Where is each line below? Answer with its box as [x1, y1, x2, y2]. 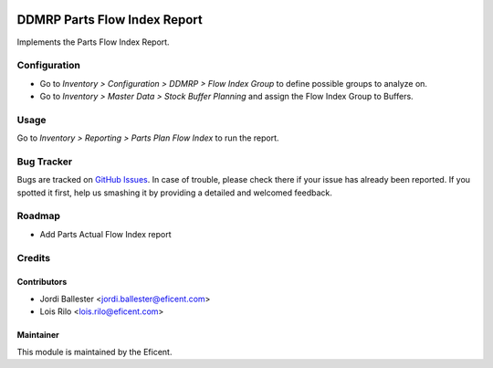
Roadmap [16, 210, 61, 223]
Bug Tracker [16, 155, 73, 168]
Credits [16, 251, 50, 264]
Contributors [16, 277, 68, 288]
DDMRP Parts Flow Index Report [16, 12, 203, 27]
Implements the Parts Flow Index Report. [16, 37, 170, 47]
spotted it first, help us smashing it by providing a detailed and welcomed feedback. [16, 187, 332, 198]
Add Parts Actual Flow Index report [39, 228, 172, 239]
